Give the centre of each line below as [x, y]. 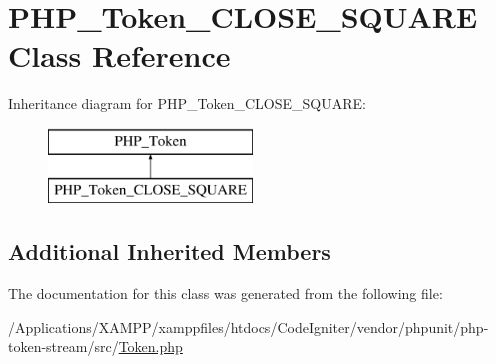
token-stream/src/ [63, 346]
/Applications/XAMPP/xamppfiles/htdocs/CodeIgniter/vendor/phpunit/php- [248, 326]
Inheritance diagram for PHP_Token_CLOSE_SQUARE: [187, 103]
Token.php [150, 346]
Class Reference [119, 55]
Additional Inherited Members [169, 251]
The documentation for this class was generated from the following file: [225, 293]
